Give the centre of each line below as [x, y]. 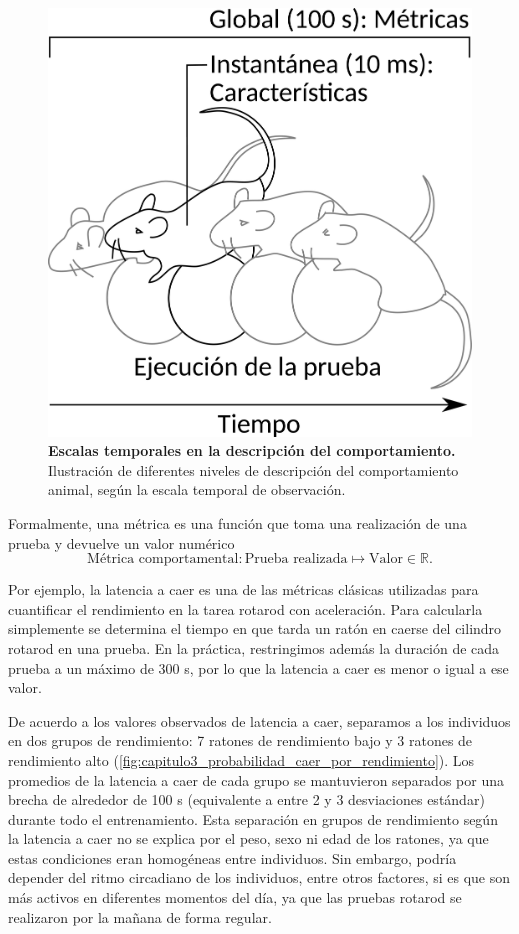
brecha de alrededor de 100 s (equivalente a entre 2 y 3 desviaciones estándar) [246, 799]
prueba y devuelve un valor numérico [121, 542]
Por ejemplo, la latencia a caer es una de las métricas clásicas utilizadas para [243, 589]
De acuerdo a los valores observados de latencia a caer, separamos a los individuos [259, 720]
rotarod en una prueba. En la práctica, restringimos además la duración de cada [254, 647]
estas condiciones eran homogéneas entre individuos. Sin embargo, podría [232, 857]
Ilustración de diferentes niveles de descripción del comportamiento [253, 469]
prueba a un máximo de [81, 667]
